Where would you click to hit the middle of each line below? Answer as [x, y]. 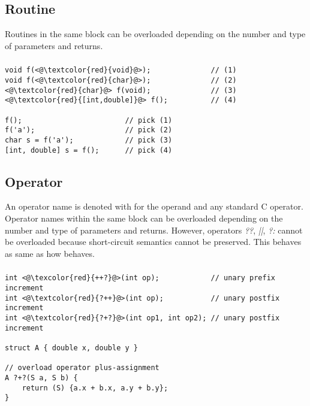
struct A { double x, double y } [71, 348]
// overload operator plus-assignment [82, 368]
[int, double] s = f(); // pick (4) [89, 150]
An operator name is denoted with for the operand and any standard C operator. [154, 206]
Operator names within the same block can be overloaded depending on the [144, 218]
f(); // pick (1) [89, 120]
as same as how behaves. [50, 253]
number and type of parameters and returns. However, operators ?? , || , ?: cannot [154, 230]
